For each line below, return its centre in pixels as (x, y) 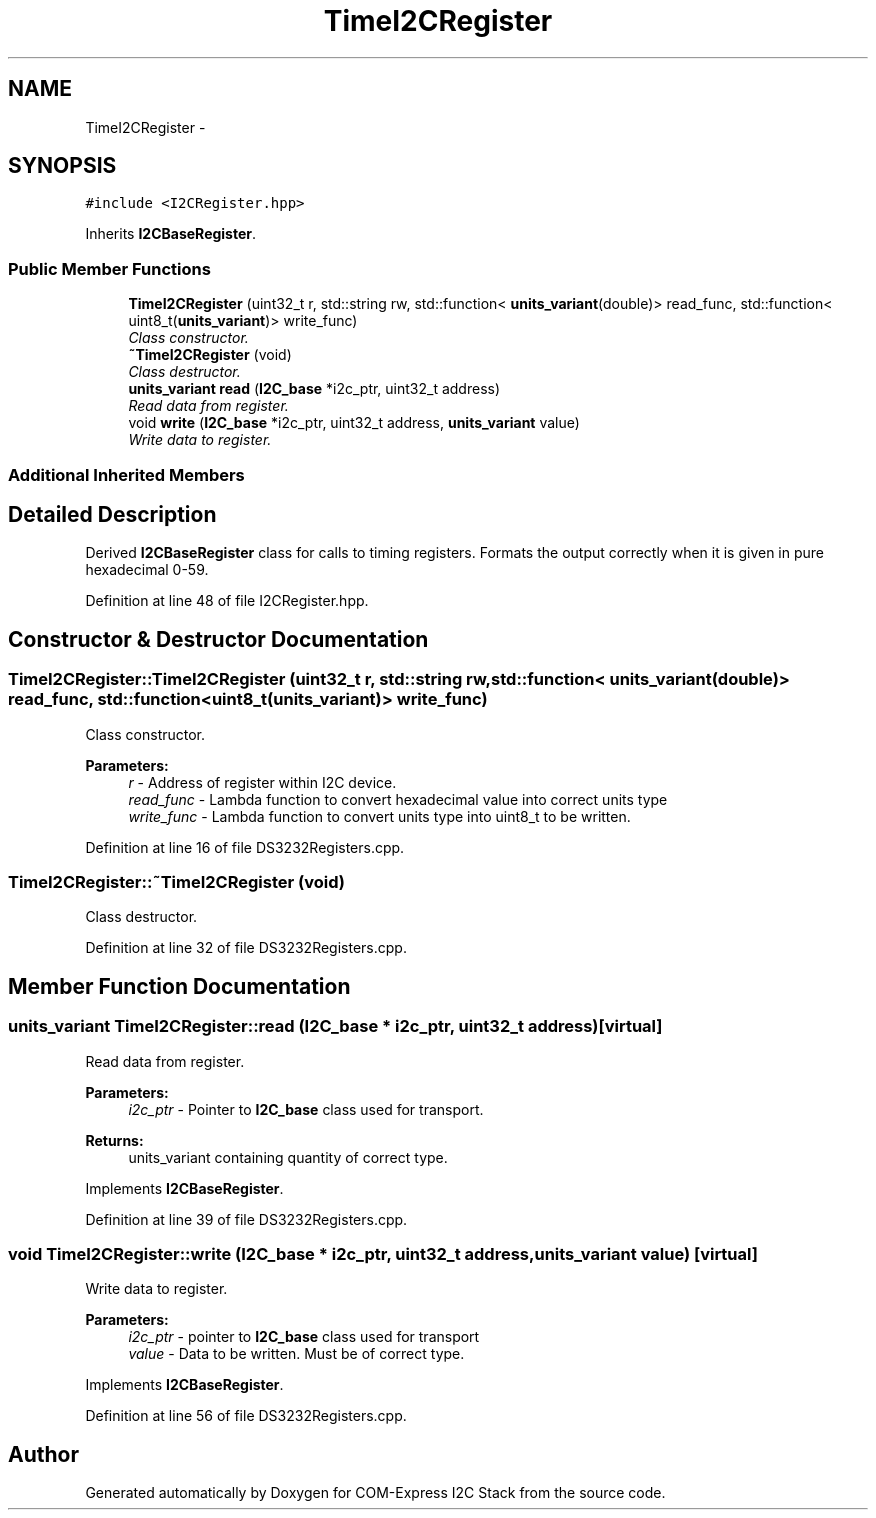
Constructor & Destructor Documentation (218, 639)
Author (43, 1454)
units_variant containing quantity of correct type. (288, 1157)
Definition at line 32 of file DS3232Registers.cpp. (246, 948)
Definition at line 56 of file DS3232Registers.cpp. (246, 1416)
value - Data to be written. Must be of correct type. (296, 1354)
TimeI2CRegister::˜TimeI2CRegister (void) (176, 882)
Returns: (114, 1140)
